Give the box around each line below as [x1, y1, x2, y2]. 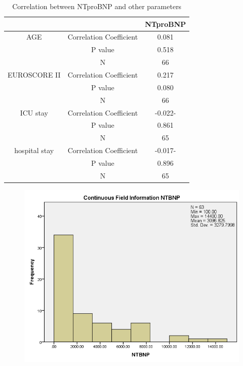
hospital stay [14, 145, 54, 156]
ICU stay [20, 107, 48, 118]
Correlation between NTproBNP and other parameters [12, 1, 182, 11]
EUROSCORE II [8, 69, 61, 80]
